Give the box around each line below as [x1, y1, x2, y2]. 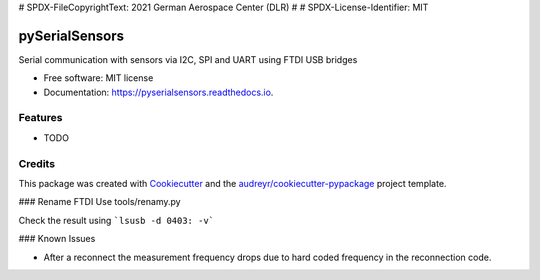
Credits [18, 156, 55, 170]
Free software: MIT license [43, 72, 154, 84]
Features [18, 111, 63, 125]
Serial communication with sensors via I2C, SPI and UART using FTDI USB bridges [18, 53, 358, 65]
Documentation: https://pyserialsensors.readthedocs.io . [43, 86, 274, 98]
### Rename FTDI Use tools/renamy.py [18, 196, 181, 208]
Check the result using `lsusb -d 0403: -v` [18, 214, 215, 226]
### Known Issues [18, 233, 96, 245]
